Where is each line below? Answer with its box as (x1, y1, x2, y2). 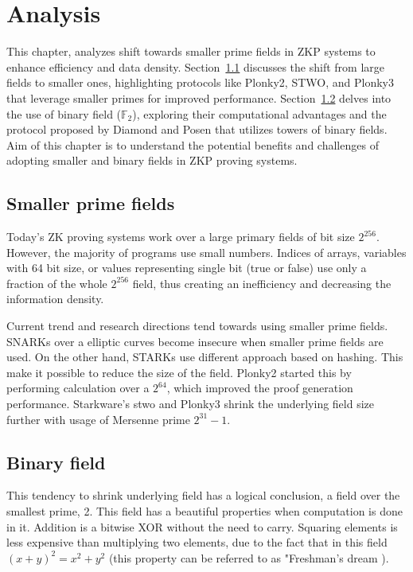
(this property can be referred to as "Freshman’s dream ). (108, 549, 389, 566)
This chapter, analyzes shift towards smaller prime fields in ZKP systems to (6, 43, 376, 60)
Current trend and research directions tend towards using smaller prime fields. (6, 317, 388, 334)
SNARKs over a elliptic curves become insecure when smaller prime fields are (6, 333, 384, 349)
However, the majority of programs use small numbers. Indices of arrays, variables (6, 243, 407, 260)
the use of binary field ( (6, 105, 122, 122)
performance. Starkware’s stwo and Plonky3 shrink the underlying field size (6, 395, 375, 412)
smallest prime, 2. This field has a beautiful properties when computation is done (6, 503, 403, 519)
